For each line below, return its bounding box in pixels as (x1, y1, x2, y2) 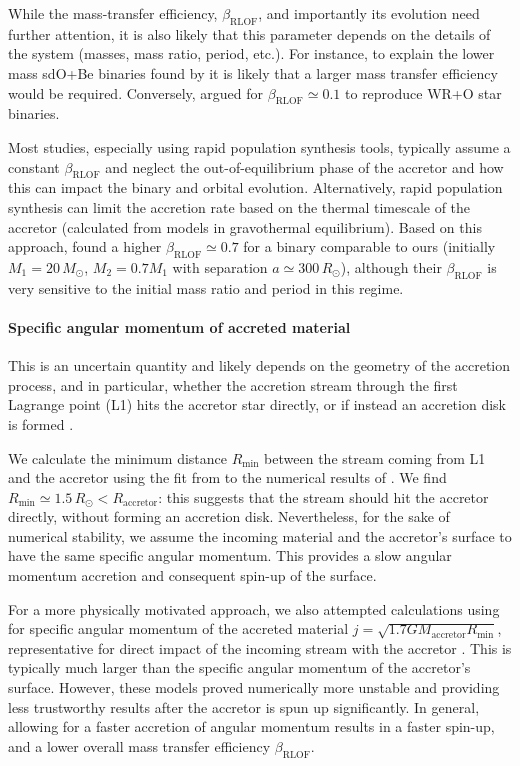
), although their (340, 256, 442, 277)
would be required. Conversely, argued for (8, 82, 264, 103)
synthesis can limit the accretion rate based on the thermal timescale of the (8, 196, 471, 217)
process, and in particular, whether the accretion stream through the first (8, 374, 458, 395)
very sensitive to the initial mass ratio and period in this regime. (8, 277, 404, 298)
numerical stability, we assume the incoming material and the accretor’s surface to (8, 525, 512, 546)
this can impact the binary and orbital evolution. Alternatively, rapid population (8, 177, 503, 198)
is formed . (8, 413, 74, 434)
